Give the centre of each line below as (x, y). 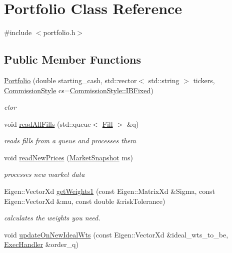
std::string (164, 80)
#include (18, 32)
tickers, (204, 80)
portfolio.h (59, 32)
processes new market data (44, 174)
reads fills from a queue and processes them (70, 141)
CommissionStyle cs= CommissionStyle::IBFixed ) (79, 90)
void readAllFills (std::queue (47, 123)
